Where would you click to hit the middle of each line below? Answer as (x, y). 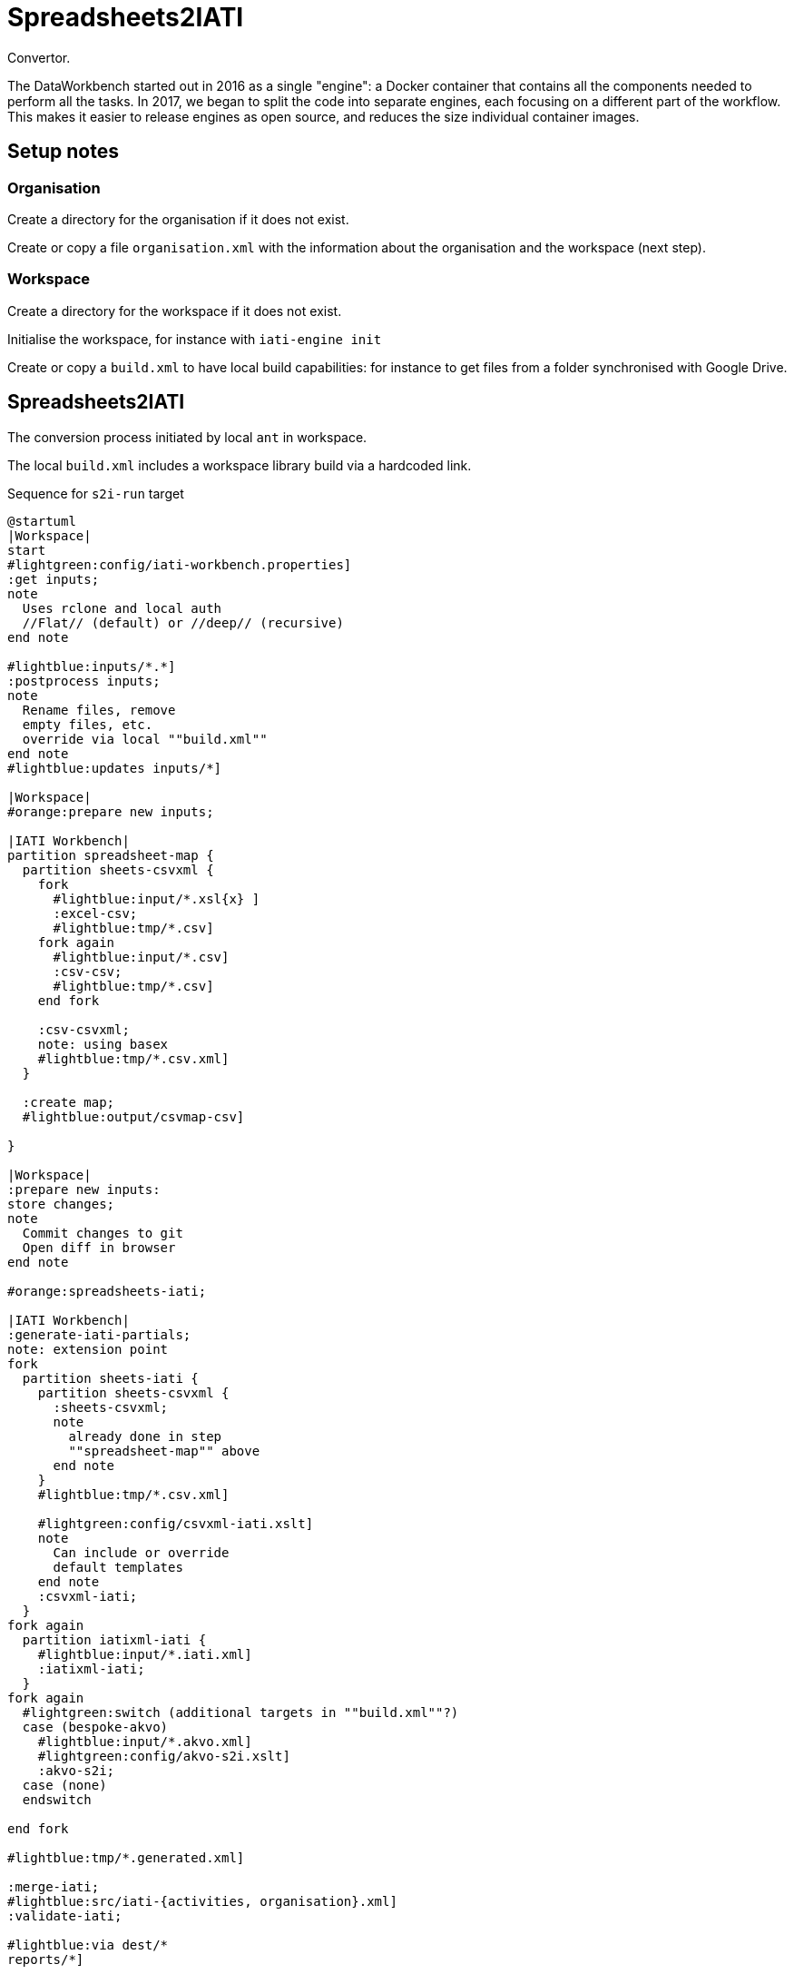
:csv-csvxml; (83, 1029)
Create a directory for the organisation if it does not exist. (178, 219)
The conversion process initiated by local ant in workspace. (187, 437)
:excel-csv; (95, 913)
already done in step (145, 1436)
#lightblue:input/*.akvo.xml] (145, 1741)
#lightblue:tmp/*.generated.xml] (126, 1857)
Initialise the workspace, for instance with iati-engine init (195, 339)
